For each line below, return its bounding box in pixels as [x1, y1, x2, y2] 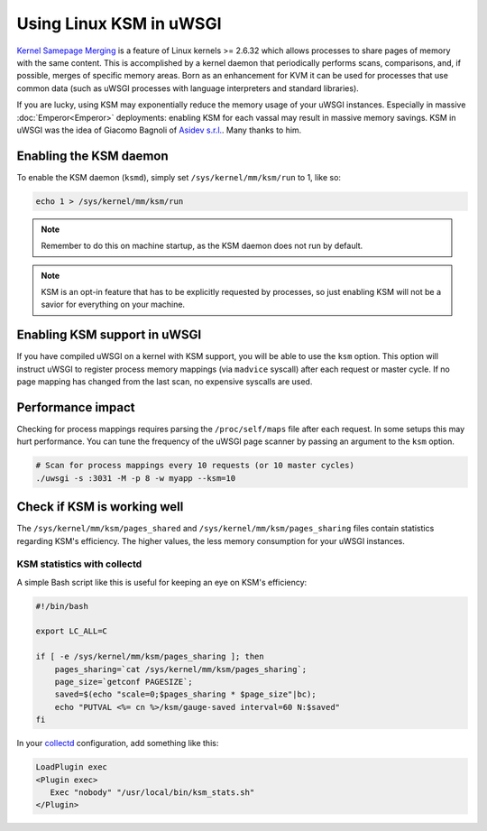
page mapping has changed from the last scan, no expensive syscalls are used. [16, 376, 313, 387]
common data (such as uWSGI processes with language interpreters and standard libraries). [16, 82, 360, 94]
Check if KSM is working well [16, 499, 184, 514]
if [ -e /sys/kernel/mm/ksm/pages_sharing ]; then [35, 651, 265, 662]
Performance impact [16, 400, 135, 415]
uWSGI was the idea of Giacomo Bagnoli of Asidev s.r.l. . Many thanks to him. [16, 125, 302, 135]
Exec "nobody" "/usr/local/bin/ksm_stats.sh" [50, 787, 255, 798]
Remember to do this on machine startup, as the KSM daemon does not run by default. [41, 240, 363, 252]
